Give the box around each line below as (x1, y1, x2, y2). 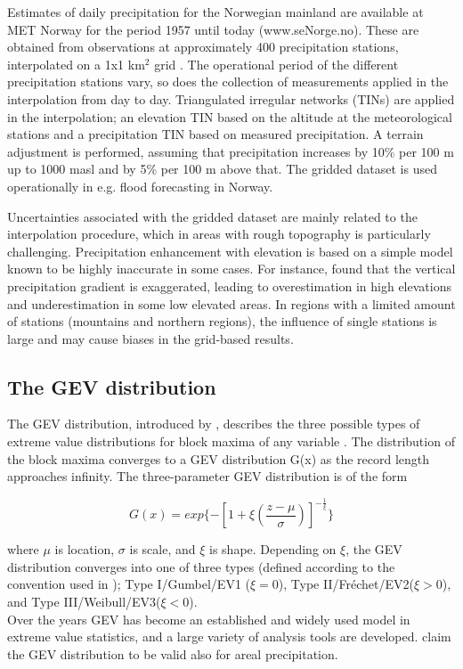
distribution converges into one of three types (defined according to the (7, 557, 395, 575)
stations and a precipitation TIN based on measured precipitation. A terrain (7, 125, 424, 143)
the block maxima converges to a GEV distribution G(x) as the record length (7, 449, 430, 468)
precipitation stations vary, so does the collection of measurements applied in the (7, 72, 449, 91)
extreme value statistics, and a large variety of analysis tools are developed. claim (7, 627, 451, 646)
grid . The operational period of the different (154, 54, 399, 73)
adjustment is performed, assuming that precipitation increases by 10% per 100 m (7, 142, 454, 160)
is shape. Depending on (209, 540, 337, 559)
